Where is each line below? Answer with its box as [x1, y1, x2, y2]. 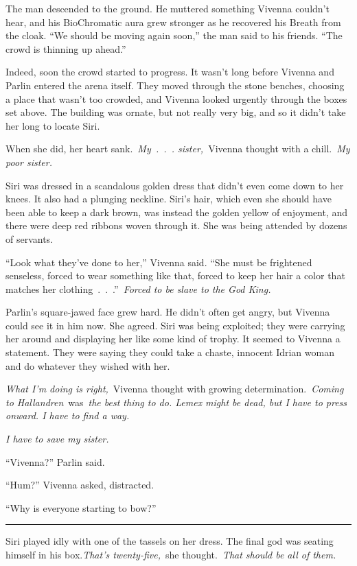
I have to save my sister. [5, 432, 109, 446]
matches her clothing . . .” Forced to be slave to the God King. [5, 281, 271, 296]
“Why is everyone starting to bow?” [5, 500, 157, 515]
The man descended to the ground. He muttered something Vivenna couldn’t [5, 1, 330, 15]
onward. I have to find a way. [5, 408, 130, 423]
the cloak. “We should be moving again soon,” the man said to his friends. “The [5, 28, 343, 43]
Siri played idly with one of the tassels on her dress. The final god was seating [5, 534, 334, 548]
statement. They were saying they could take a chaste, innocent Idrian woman [5, 345, 334, 359]
